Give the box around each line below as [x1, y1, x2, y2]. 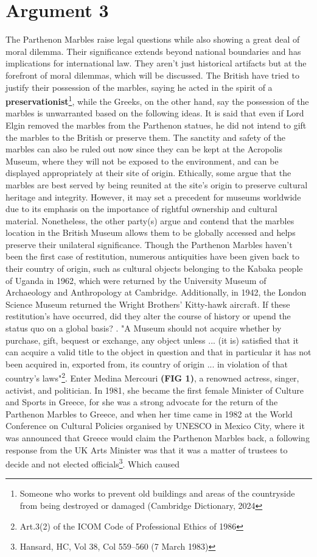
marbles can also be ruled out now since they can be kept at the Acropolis [5, 143, 282, 155]
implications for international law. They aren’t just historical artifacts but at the [5, 57, 307, 69]
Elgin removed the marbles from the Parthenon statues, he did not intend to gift [5, 118, 307, 131]
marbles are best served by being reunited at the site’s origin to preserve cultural [5, 178, 308, 191]
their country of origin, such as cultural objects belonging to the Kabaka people [5, 262, 303, 275]
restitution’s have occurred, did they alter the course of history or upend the [5, 310, 291, 322]
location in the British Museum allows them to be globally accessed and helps [5, 226, 296, 239]
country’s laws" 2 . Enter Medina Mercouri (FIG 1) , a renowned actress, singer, [5, 370, 299, 385]
